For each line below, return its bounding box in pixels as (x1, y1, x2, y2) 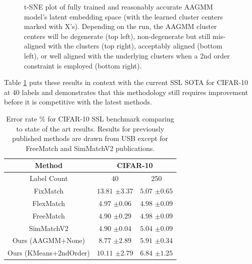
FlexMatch (32, 197, 65, 208)
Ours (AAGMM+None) (12, 235, 85, 245)
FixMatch (33, 185, 64, 195)
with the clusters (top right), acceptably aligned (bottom (48, 40, 222, 51)
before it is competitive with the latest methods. (4, 96, 152, 107)
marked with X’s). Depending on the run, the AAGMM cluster (24, 21, 217, 31)
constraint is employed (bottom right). (24, 60, 142, 70)
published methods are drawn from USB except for (12, 133, 168, 143)
